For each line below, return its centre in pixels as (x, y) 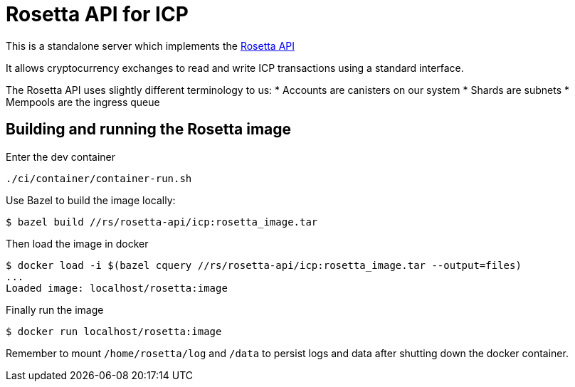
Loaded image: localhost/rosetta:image (117, 288)
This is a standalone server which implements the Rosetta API (151, 46)
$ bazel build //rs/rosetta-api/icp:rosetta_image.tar (162, 222)
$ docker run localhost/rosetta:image (114, 331)
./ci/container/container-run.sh (99, 178)
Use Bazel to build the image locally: (91, 200)
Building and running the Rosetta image (149, 129)
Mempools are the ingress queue (83, 102)
